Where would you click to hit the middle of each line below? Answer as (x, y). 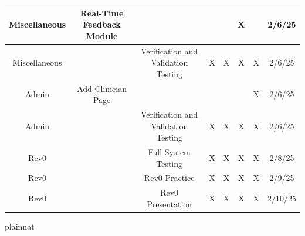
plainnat (20, 226)
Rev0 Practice (169, 178)
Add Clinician (102, 88)
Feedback (102, 24)
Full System (169, 152)
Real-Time (102, 13)
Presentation (170, 203)
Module (102, 35)
